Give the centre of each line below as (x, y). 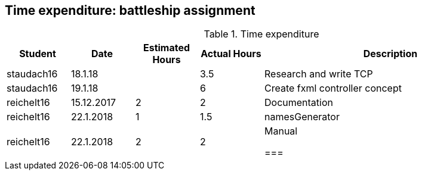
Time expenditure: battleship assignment (130, 10)
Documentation (299, 103)
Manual (281, 131)
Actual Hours (231, 54)
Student (38, 54)
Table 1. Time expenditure (261, 34)
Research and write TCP (319, 74)
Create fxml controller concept (333, 88)
